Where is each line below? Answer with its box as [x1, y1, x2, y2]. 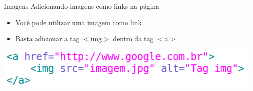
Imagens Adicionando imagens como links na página [4, 1, 160, 11]
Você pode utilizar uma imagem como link [15, 17, 142, 27]
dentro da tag [113, 33, 154, 44]
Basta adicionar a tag [15, 33, 80, 44]
